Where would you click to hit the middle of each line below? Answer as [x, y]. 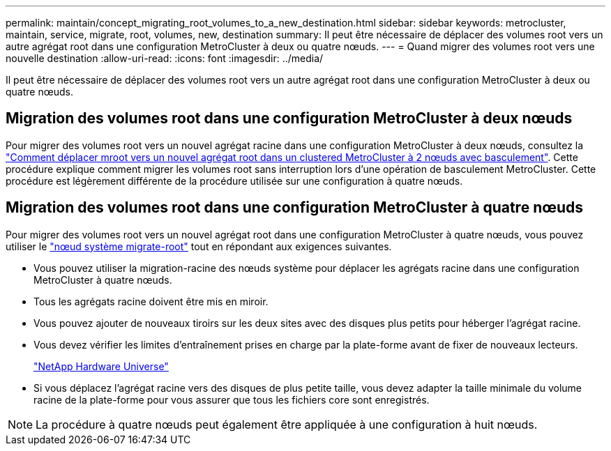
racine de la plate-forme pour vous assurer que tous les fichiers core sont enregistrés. [232, 399]
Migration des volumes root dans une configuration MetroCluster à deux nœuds [289, 119]
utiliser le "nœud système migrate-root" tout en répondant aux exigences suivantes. [199, 246]
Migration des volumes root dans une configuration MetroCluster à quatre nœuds [295, 208]
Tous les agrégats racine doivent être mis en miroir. [151, 301]
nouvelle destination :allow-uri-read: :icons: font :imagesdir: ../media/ [165, 58]
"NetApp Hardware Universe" [101, 366]
